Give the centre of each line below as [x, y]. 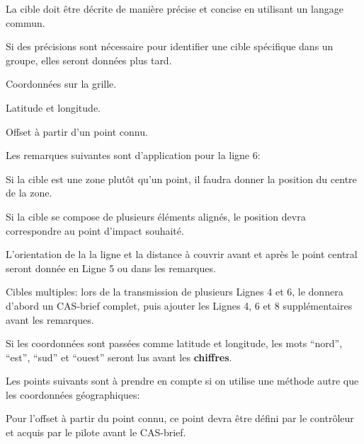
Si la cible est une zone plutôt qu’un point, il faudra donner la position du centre [181, 179]
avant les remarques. [50, 319]
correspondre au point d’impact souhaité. [95, 230]
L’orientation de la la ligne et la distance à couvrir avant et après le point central [182, 254]
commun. [25, 22]
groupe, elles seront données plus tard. [89, 60]
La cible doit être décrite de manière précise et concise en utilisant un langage [175, 8]
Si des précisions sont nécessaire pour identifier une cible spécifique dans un [170, 46]
